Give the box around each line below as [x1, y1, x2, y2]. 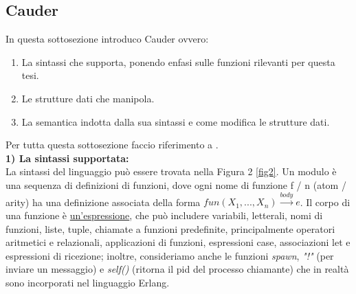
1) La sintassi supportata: [5, 150, 129, 165]
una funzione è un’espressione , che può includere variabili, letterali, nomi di [5, 207, 323, 222]
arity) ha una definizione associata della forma [5, 194, 201, 209]
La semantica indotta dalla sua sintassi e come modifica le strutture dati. [21, 114, 330, 128]
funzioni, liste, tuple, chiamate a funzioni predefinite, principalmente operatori [5, 221, 335, 236]
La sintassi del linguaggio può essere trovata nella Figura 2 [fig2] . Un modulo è [5, 164, 337, 179]
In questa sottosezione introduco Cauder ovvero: [5, 32, 209, 46]
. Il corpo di [300, 194, 351, 209]
